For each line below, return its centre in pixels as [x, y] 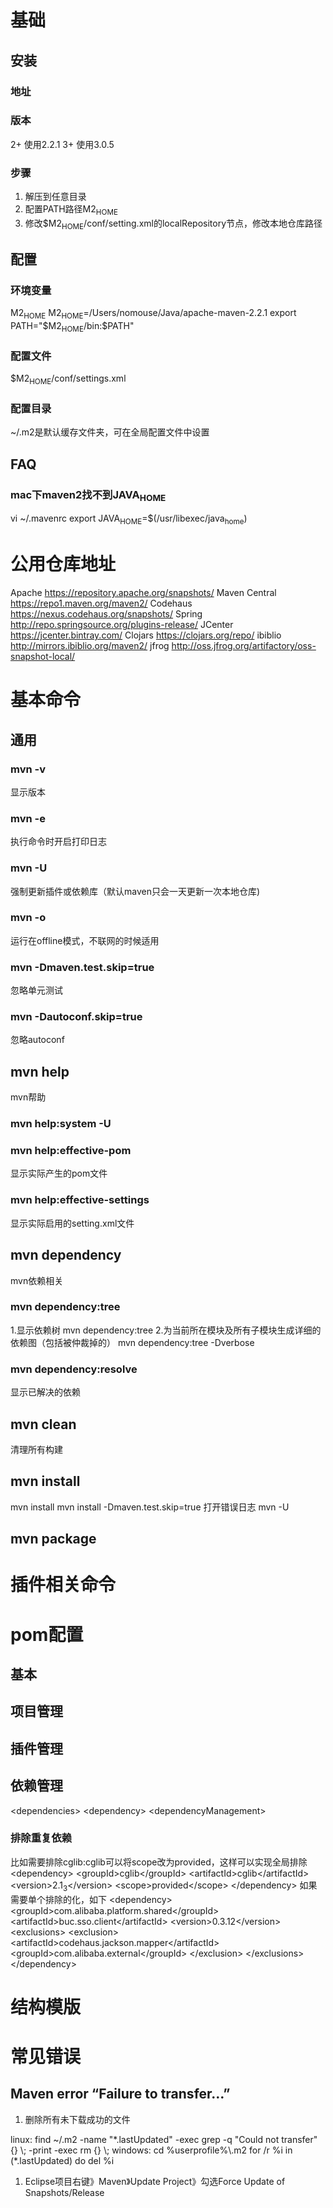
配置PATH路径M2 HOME [71, 210]
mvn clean [43, 1424]
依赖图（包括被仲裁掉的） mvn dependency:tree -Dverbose [132, 1342]
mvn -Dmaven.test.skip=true [82, 967]
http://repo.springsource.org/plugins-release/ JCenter [122, 625]
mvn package [53, 1539]
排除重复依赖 [41, 1838]
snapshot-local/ [43, 657]
